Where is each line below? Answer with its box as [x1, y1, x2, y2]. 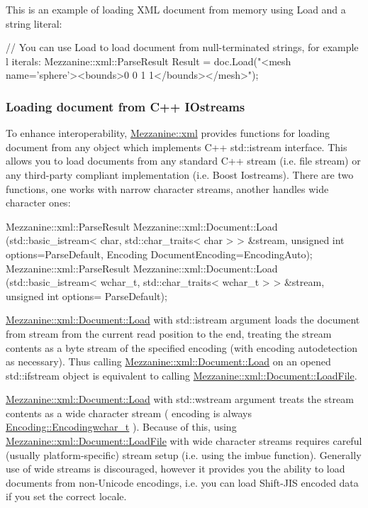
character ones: [6, 195, 71, 210]
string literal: [6, 16, 62, 31]
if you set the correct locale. [6, 489, 127, 504]
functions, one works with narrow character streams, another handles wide [6, 181, 329, 196]
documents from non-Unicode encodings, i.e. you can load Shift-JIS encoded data [6, 475, 359, 490]
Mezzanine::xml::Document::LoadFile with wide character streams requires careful [6, 434, 362, 448]
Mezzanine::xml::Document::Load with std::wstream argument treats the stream [6, 392, 354, 407]
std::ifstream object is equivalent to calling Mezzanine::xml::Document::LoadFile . [6, 368, 357, 382]
